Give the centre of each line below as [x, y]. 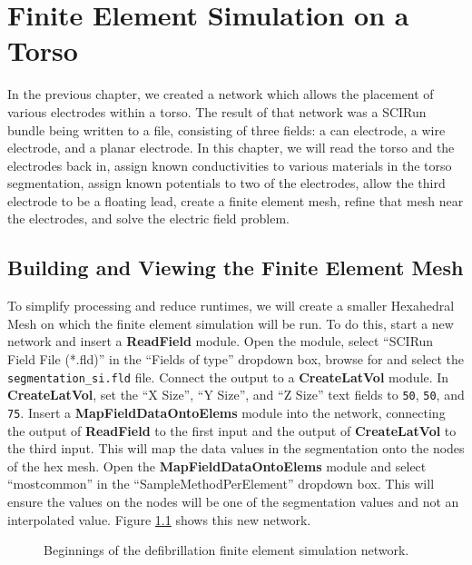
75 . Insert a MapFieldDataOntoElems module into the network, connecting [226, 413]
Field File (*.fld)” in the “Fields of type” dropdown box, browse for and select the [236, 359]
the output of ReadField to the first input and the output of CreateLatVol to [232, 430]
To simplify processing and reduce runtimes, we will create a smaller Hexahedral [231, 306]
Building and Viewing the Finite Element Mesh [236, 268]
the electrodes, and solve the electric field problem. [148, 218]
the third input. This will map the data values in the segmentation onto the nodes [236, 448]
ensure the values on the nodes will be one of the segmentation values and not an [233, 502]
